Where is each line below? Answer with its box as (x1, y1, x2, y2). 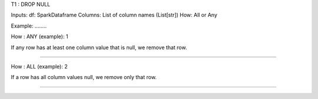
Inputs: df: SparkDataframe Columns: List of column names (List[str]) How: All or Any (11, 12, 218, 19)
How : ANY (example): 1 (11, 33, 68, 40)
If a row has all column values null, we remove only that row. (11, 74, 157, 81)
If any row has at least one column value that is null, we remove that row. (11, 44, 187, 51)
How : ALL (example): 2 (11, 63, 68, 70)
